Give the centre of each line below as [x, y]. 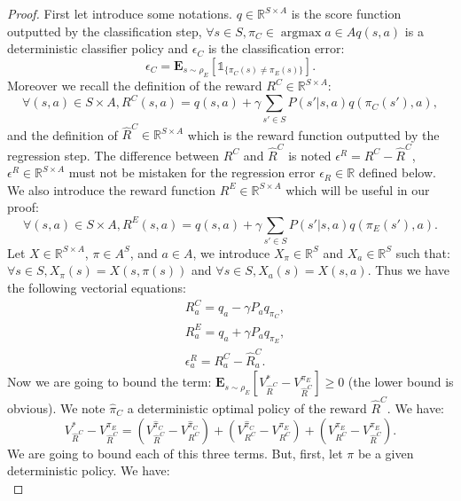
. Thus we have [408, 270]
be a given [386, 453]
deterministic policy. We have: [89, 470]
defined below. [397, 172]
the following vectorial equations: [97, 288]
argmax [301, 32]
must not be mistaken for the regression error [192, 172]
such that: [423, 252]
